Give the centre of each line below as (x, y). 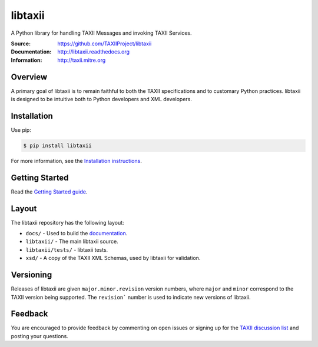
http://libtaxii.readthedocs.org (93, 52)
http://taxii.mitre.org (82, 60)
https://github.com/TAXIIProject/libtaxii (105, 44)
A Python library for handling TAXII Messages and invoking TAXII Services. (101, 33)
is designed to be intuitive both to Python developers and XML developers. (102, 99)
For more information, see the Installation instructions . (77, 161)
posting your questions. (40, 336)
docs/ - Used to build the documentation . (77, 233)
